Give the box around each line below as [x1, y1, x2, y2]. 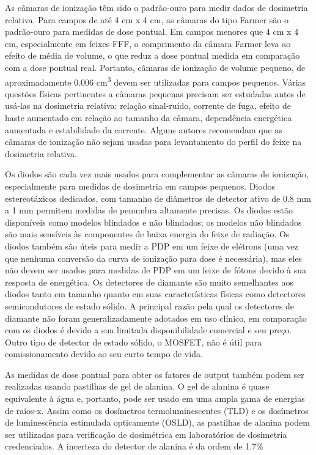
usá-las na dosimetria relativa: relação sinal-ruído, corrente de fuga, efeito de [5, 99, 291, 112]
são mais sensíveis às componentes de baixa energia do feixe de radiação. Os [5, 227, 290, 240]
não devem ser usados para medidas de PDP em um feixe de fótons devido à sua [5, 264, 307, 276]
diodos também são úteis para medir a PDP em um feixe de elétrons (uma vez [5, 239, 299, 252]
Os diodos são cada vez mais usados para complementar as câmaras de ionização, [5, 168, 309, 180]
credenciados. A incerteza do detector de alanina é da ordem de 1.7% [5, 440, 263, 453]
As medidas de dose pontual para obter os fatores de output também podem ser [5, 368, 304, 380]
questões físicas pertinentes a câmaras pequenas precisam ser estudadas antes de [5, 87, 306, 100]
